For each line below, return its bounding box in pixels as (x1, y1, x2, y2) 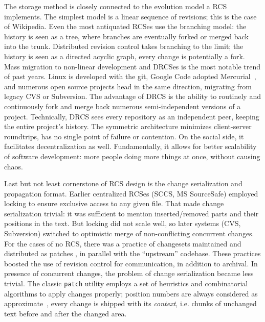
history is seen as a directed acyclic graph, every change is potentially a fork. (4, 51, 245, 61)
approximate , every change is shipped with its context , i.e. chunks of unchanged (4, 298, 257, 309)
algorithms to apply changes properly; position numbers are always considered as (4, 288, 258, 299)
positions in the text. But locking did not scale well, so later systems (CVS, (4, 218, 241, 229)
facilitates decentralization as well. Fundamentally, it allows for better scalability (4, 141, 257, 152)
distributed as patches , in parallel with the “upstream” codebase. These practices (4, 248, 261, 259)
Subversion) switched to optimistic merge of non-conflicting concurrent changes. (4, 228, 254, 239)
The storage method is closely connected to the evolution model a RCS (4, 1, 227, 11)
